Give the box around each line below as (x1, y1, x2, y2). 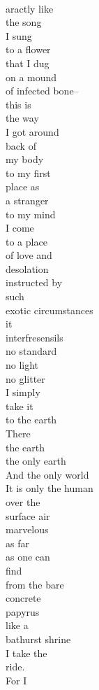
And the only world (6, 467, 89, 481)
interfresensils (6, 330, 63, 344)
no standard (6, 344, 57, 358)
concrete (6, 591, 41, 605)
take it (6, 398, 33, 413)
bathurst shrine (6, 631, 71, 646)
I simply (6, 385, 40, 400)
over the (6, 494, 40, 509)
